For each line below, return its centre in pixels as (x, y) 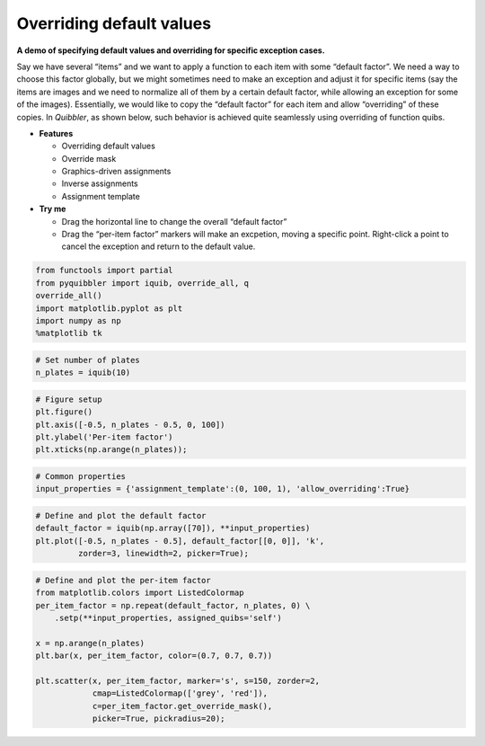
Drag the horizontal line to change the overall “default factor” (174, 221)
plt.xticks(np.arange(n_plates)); (111, 450)
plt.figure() (64, 412)
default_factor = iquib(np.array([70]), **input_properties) (173, 528)
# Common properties (80, 477)
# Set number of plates (88, 360)
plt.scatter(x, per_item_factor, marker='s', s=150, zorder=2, (178, 680)
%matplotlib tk (69, 333)
